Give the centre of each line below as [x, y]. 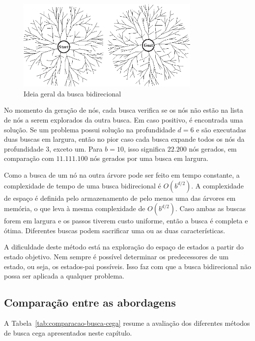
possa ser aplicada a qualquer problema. [64, 276]
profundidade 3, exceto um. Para [53, 148]
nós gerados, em [213, 148]
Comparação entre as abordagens [90, 302]
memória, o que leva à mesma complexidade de [75, 208]
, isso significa [144, 148]
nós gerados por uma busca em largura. [149, 158]
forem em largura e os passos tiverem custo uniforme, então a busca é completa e [126, 221]
